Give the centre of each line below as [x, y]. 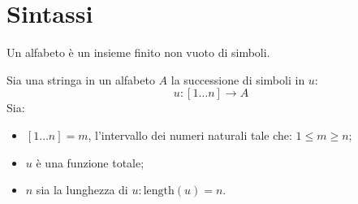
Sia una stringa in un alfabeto [81, 79]
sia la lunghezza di [82, 190]
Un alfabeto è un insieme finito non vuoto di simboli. [138, 52]
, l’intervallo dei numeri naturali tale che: [190, 135]
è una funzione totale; [90, 162]
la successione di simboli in [238, 79]
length [159, 191]
